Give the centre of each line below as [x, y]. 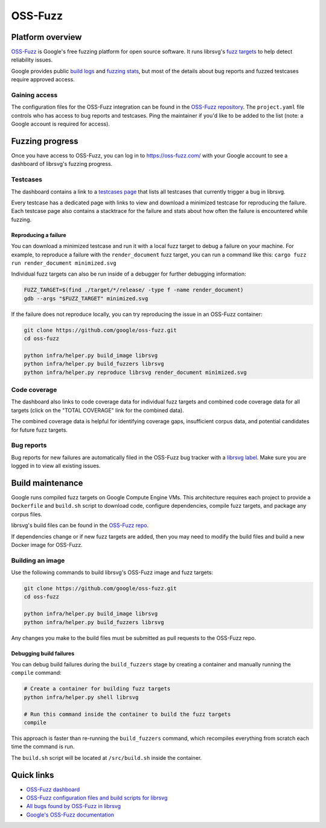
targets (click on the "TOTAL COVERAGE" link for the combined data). [97, 410]
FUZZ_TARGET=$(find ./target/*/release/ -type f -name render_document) [134, 290]
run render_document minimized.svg [64, 263]
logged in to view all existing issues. [56, 466]
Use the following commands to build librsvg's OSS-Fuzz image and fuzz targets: [112, 572]
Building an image [38, 560]
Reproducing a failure [39, 235]
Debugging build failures [43, 653]
